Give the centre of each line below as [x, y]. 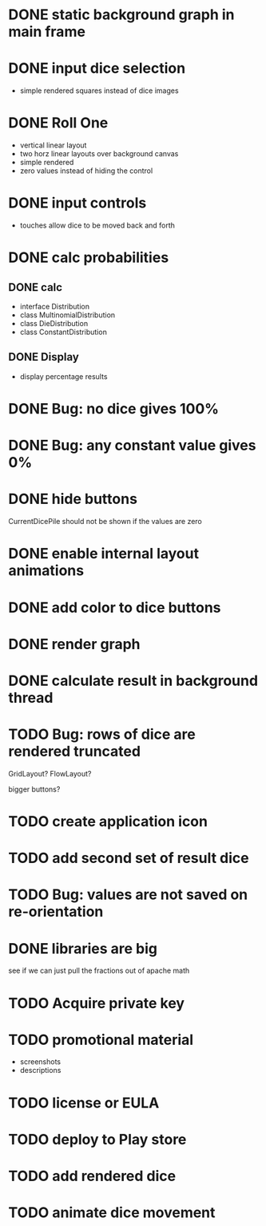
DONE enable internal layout [104, 554]
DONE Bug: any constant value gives [132, 446]
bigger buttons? [34, 789]
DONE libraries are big [83, 948]
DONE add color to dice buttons [115, 607]
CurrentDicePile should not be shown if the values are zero [105, 522]
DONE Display [44, 357]
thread [31, 698]
